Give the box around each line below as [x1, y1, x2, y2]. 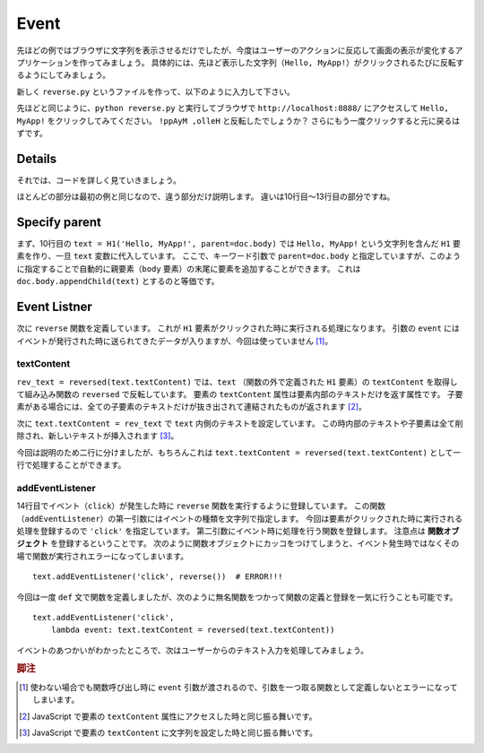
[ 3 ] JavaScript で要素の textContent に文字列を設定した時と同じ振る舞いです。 [19, 727, 318, 738]
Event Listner [16, 299, 93, 315]
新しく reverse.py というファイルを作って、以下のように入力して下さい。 [16, 86, 296, 97]
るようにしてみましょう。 [16, 70, 111, 81]
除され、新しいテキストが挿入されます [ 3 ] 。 [16, 430, 179, 441]
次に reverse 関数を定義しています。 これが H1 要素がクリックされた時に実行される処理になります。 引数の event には [16, 323, 461, 333]
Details [16, 151, 57, 166]
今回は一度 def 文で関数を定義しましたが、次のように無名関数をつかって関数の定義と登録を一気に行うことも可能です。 [16, 592, 458, 602]
